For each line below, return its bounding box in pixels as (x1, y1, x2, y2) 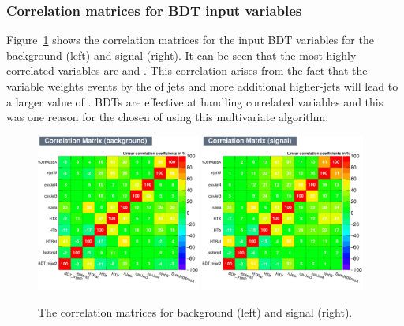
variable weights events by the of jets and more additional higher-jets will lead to (6, 78, 398, 94)
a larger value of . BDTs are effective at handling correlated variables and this (6, 93, 383, 109)
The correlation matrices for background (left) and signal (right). (38, 303, 353, 320)
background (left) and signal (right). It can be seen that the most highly (6, 46, 357, 63)
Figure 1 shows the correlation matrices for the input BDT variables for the (6, 31, 374, 48)
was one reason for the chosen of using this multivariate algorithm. (6, 109, 329, 125)
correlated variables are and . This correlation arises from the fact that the (6, 62, 368, 79)
